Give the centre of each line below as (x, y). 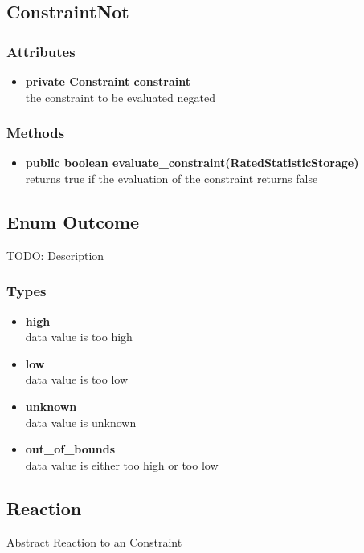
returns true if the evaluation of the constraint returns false (172, 178)
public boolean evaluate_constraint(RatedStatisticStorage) (192, 163)
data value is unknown (81, 422)
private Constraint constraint (108, 81)
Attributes (41, 51)
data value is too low (77, 379)
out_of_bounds (70, 449)
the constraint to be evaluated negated (120, 97)
